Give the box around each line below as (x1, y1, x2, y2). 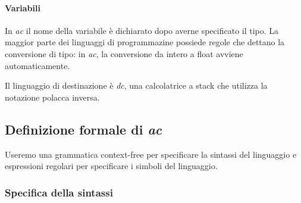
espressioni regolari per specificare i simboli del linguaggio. (5, 160, 218, 172)
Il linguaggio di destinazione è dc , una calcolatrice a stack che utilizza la (5, 79, 268, 92)
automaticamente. (5, 59, 70, 71)
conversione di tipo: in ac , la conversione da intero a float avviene (5, 47, 243, 60)
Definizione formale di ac (5, 120, 162, 138)
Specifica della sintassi (5, 185, 113, 199)
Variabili (5, 1, 40, 14)
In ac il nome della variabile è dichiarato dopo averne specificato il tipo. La (5, 24, 279, 36)
